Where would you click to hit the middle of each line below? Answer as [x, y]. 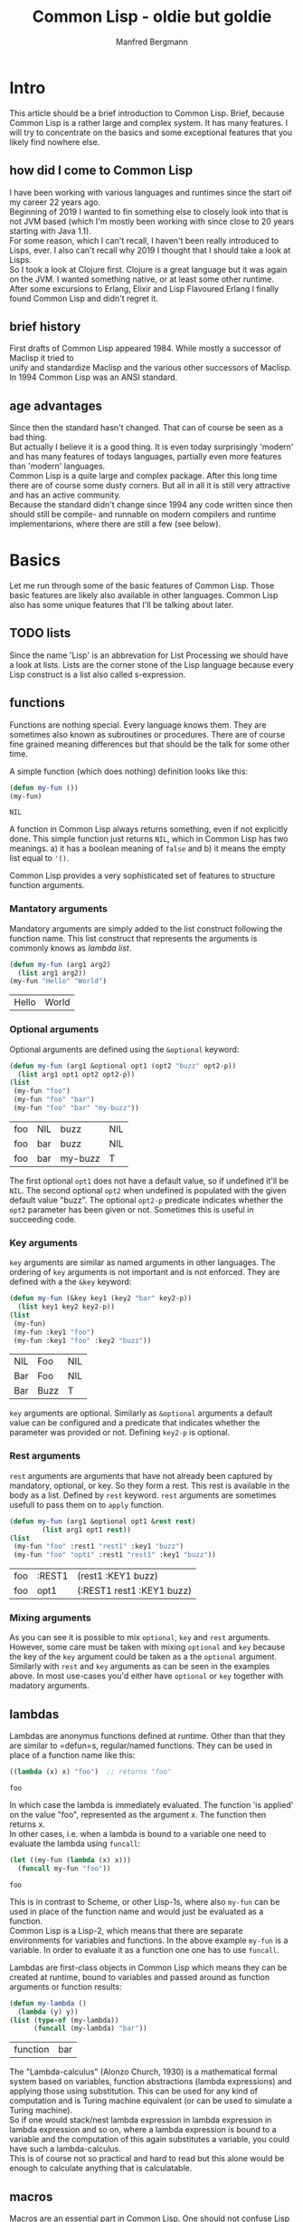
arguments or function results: [66, 1986]
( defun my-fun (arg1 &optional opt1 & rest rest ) [103, 1521]
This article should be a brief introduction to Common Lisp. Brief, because [147, 113]
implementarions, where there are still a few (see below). [115, 524]
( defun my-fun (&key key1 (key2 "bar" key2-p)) [101, 1299]
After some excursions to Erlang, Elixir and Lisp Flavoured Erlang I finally [144, 288]
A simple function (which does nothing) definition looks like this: [129, 771]
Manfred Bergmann [152, 42]
